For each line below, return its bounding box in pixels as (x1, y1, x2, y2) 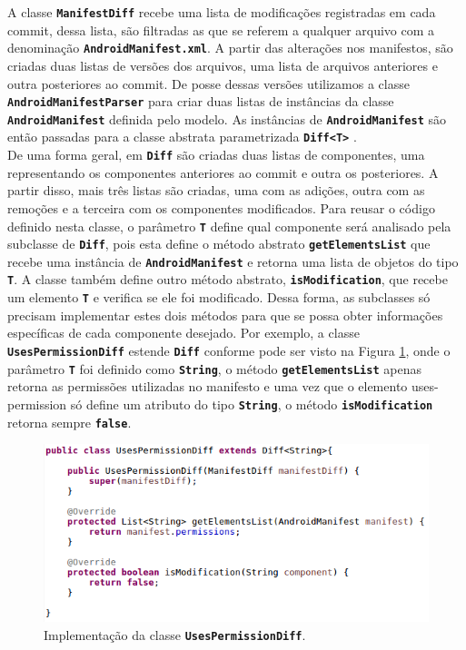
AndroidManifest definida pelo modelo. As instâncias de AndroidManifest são (7, 109, 447, 128)
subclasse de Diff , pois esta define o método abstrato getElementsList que (7, 234, 431, 253)
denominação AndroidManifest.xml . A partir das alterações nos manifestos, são (7, 38, 453, 57)
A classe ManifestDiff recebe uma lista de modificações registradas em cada (7, 3, 436, 21)
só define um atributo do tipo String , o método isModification (70, 394, 433, 413)
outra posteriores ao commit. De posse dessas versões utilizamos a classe (7, 74, 410, 93)
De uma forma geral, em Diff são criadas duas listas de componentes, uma (7, 145, 425, 164)
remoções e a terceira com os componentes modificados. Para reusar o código (7, 198, 435, 217)
